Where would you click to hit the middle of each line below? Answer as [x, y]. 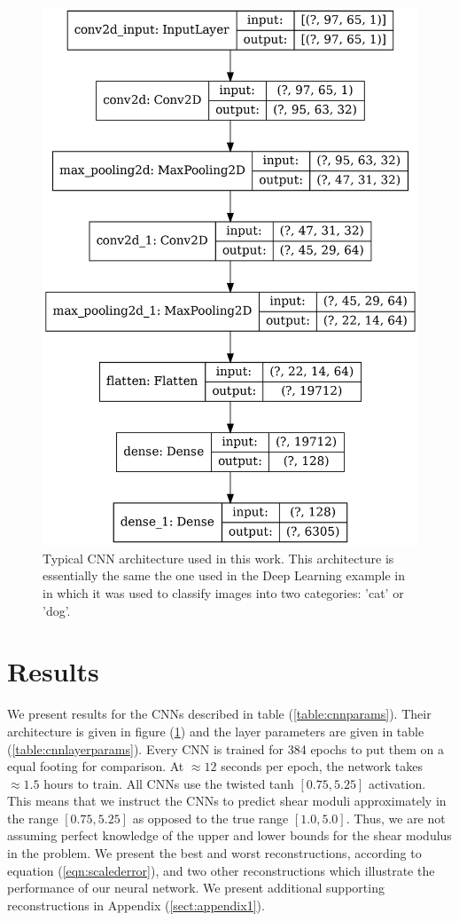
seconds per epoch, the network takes [322, 766]
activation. [397, 783]
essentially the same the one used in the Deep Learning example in [224, 575]
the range [33, 818]
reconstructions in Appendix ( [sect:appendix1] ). [136, 905]
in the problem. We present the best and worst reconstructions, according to [214, 853]
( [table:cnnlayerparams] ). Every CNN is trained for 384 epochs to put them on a [226, 748]
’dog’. [57, 610]
